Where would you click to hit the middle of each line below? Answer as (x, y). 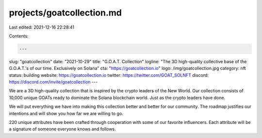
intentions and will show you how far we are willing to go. (66, 113)
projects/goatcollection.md (65, 13)
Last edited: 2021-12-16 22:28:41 (42, 27)
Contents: (19, 36)
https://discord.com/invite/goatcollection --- (53, 82)
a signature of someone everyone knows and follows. (62, 129)
